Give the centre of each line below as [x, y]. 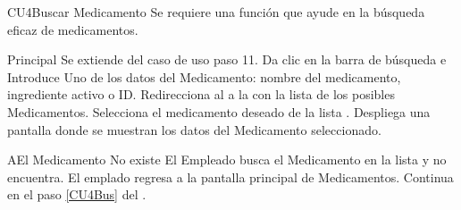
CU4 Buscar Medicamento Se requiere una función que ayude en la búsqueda [216, 12]
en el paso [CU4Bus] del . [77, 194]
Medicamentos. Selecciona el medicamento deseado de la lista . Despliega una [219, 111]
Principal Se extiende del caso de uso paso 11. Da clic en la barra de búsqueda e [227, 59]
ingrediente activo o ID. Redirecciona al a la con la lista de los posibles [201, 94]
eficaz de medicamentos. [73, 29]
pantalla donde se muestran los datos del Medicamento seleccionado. [194, 129]
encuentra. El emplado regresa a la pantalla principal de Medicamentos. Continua [230, 176]
